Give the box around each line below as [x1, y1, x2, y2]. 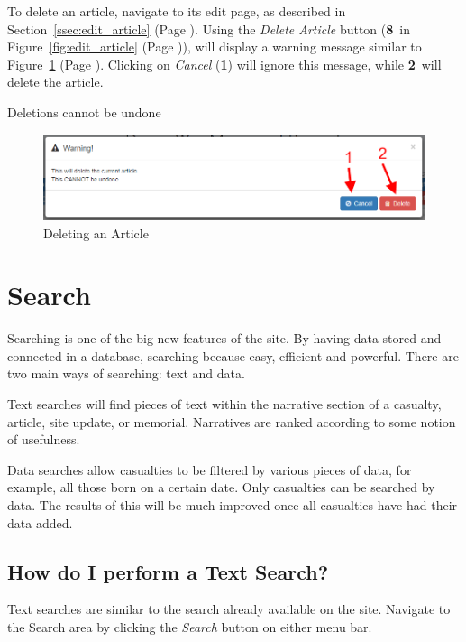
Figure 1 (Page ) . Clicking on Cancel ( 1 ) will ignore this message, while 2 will [7, 54, 442, 73]
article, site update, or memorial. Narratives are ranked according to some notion [7, 412, 456, 431]
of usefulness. [7, 430, 80, 449]
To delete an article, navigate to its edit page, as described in [7, 2, 346, 20]
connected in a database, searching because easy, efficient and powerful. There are [7, 346, 459, 365]
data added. [7, 513, 73, 532]
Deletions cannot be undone [7, 102, 161, 121]
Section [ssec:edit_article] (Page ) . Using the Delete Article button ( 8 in [7, 19, 411, 38]
